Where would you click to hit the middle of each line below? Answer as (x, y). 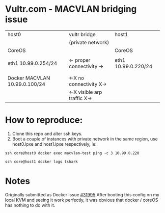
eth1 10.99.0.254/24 (32, 63)
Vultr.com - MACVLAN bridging (71, 9)
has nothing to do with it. (30, 205)
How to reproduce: (44, 120)
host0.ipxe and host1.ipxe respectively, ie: (54, 144)
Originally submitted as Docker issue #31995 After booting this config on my (82, 194)
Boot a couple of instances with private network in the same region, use (85, 139)
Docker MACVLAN (29, 78)
